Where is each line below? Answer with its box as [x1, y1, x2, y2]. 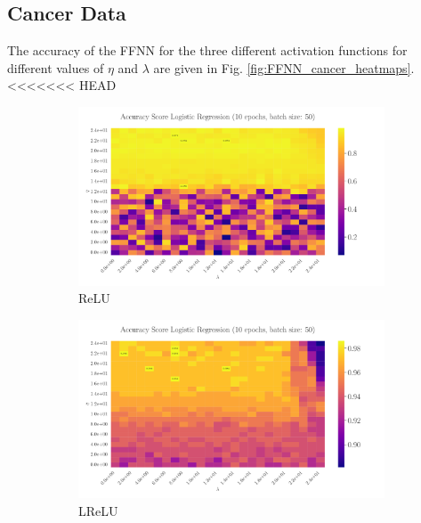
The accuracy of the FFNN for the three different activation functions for [7, 41, 408, 60]
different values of [7, 58, 104, 77]
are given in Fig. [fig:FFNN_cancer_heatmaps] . [153, 58, 415, 77]
